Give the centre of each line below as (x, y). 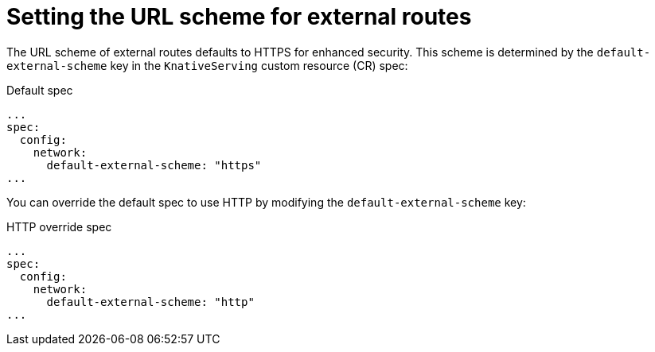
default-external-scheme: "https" (154, 165)
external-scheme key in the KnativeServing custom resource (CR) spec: (207, 65)
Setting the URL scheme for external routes (239, 17)
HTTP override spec (59, 226)
